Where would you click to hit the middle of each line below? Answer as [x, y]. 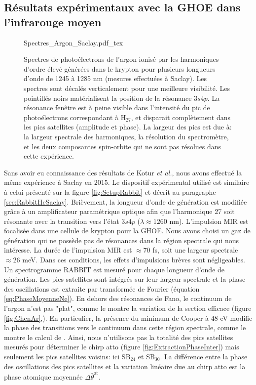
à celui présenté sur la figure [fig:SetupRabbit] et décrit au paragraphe [110, 192]
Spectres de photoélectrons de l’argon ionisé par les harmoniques [121, 59]
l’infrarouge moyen [53, 21]
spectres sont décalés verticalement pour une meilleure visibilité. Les [127, 88]
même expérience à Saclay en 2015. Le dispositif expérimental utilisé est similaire [127, 182]
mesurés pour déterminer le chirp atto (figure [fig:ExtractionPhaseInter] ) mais [122, 347]
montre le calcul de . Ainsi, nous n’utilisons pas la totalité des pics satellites [119, 337]
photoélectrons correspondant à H [75, 117]
